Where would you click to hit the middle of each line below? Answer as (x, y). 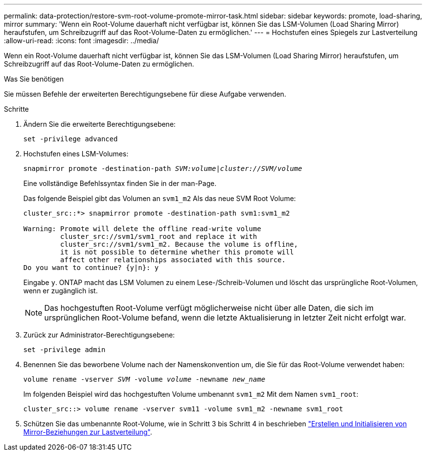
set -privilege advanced (71, 139)
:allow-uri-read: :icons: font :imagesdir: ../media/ (81, 41)
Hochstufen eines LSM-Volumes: (76, 154)
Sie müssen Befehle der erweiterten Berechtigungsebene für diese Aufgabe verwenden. (145, 94)
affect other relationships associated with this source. (173, 260)
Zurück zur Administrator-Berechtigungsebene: (99, 335)
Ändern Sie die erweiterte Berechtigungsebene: (100, 124)
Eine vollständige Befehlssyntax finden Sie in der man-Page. (120, 183)
